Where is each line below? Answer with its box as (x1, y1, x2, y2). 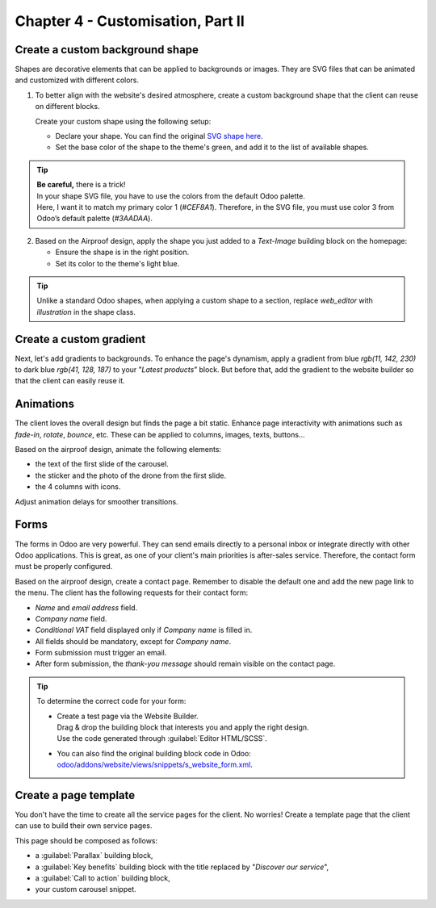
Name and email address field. (35, 602, 137, 613)
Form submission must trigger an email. (35, 648, 167, 658)
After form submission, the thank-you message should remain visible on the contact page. (35, 659, 336, 669)
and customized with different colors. (15, 75, 140, 85)
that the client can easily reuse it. (15, 376, 125, 386)
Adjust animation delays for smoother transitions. (15, 496, 178, 506)
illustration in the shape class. (36, 307, 136, 316)
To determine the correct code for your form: (36, 697, 187, 706)
